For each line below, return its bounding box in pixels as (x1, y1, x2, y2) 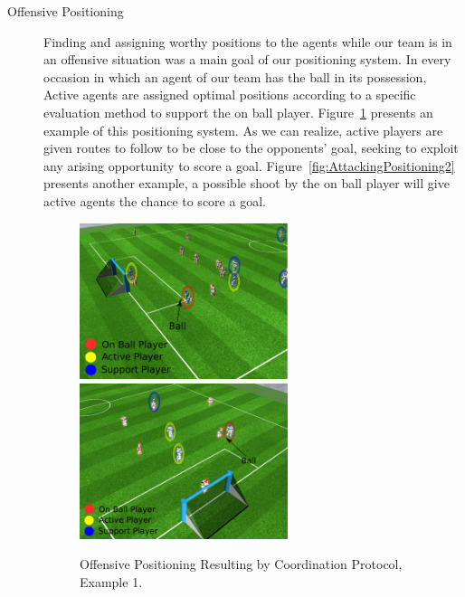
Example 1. (80, 572, 143, 591)
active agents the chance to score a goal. (43, 191, 266, 210)
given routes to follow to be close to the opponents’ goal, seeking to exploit (43, 138, 459, 157)
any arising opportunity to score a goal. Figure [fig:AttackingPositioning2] (43, 156, 455, 175)
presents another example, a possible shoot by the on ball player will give (43, 174, 450, 193)
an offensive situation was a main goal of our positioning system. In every (43, 50, 451, 69)
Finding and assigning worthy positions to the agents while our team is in (43, 32, 452, 51)
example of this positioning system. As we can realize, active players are (43, 120, 443, 139)
